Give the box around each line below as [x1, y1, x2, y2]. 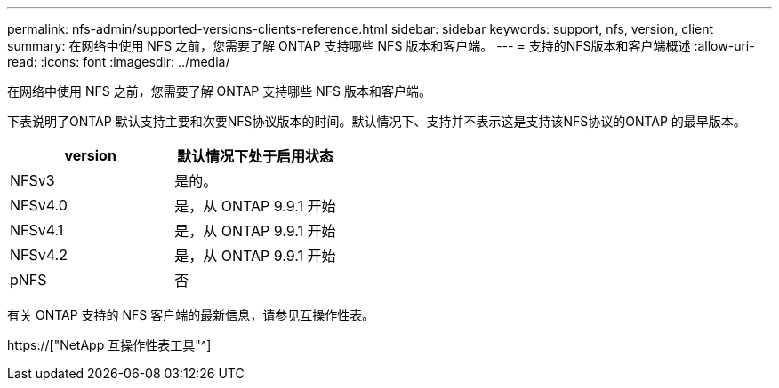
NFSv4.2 [10, 246, 68, 264]
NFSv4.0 [10, 196, 68, 214]
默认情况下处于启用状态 [176, 147, 333, 165]
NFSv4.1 [10, 221, 64, 239]
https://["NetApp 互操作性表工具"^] [7, 337, 212, 352]
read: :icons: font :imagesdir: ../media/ [7, 54, 230, 69]
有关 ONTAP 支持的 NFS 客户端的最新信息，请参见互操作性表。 [7, 307, 375, 322]
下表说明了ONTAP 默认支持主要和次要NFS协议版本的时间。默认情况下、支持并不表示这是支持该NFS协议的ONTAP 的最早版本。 [7, 114, 746, 129]
